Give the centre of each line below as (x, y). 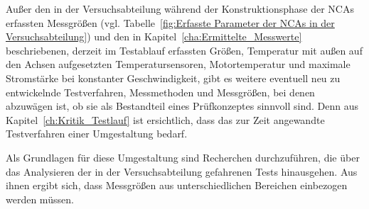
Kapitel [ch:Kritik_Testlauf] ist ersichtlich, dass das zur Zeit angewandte (165, 119)
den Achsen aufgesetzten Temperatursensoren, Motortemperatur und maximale (178, 64)
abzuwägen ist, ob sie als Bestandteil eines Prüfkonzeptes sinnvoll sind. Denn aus (182, 106)
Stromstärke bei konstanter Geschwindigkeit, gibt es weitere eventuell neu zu (173, 78)
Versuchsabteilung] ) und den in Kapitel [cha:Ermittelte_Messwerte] (154, 36)
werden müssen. (40, 199)
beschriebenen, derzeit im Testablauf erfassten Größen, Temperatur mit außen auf (184, 50)
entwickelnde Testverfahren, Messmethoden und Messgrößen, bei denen (160, 92)
